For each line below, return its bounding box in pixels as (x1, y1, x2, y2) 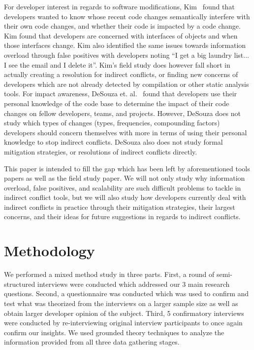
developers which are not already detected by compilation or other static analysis (4, 78, 249, 89)
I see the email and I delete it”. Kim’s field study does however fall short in (4, 59, 230, 70)
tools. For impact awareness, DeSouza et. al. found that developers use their (4, 88, 237, 99)
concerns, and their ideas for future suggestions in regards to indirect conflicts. (4, 211, 241, 222)
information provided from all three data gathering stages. (4, 337, 180, 347)
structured (4, 278, 35, 289)
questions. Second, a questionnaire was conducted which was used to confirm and (4, 288, 249, 299)
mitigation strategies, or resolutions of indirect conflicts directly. (4, 146, 197, 156)
